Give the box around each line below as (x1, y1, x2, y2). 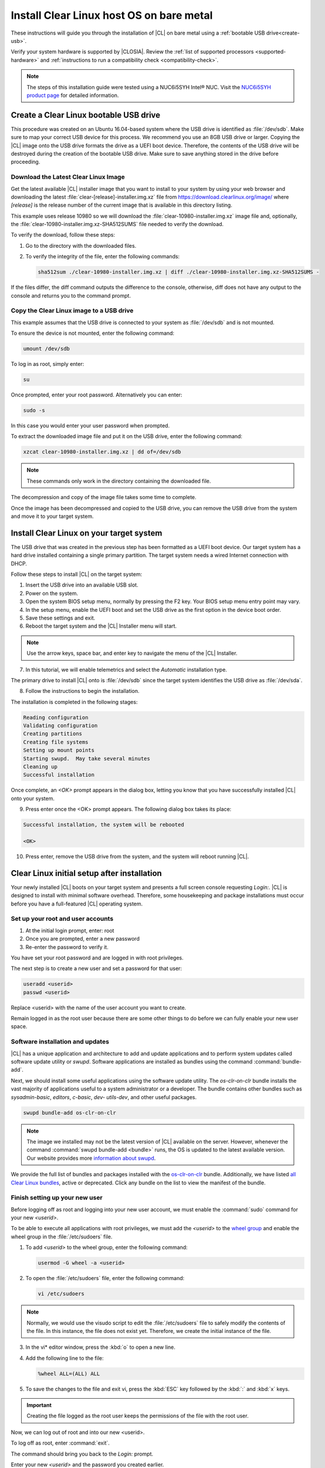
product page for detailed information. (26, 92, 119, 99)
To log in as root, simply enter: (11, 361, 84, 368)
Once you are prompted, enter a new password (25, 935, 140, 942)
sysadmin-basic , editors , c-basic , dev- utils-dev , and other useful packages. (11, 1093, 197, 1100)
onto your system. (11, 794, 55, 802)
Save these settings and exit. (25, 614, 96, 621)
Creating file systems (23, 739, 89, 745)
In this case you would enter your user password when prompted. (11, 422, 170, 429)
